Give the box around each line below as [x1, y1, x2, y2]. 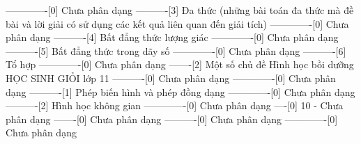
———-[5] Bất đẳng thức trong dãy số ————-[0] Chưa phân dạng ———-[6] [6, 43, 346, 58]
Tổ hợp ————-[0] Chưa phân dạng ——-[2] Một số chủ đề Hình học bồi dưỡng [6, 57, 354, 72]
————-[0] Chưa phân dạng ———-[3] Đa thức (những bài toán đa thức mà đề [6, 3, 354, 17]
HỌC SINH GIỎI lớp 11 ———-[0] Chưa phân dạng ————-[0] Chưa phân [6, 70, 336, 85]
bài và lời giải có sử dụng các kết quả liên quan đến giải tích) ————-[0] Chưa [6, 16, 349, 31]
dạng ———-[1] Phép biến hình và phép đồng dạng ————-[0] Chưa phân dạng [6, 84, 355, 99]
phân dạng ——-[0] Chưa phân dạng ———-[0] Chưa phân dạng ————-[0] [6, 111, 338, 126]
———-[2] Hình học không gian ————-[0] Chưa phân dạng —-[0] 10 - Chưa [6, 98, 344, 113]
